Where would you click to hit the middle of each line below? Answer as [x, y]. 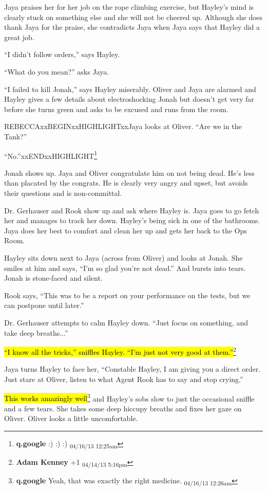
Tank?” [16, 136]
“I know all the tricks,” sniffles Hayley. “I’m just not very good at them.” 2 [120, 351]
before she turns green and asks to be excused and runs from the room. [116, 109]
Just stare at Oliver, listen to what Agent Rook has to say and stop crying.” [124, 379]
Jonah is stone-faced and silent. [53, 278]
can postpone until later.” [44, 305]
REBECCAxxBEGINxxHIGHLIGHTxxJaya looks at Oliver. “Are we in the [123, 126]
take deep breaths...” [36, 332]
